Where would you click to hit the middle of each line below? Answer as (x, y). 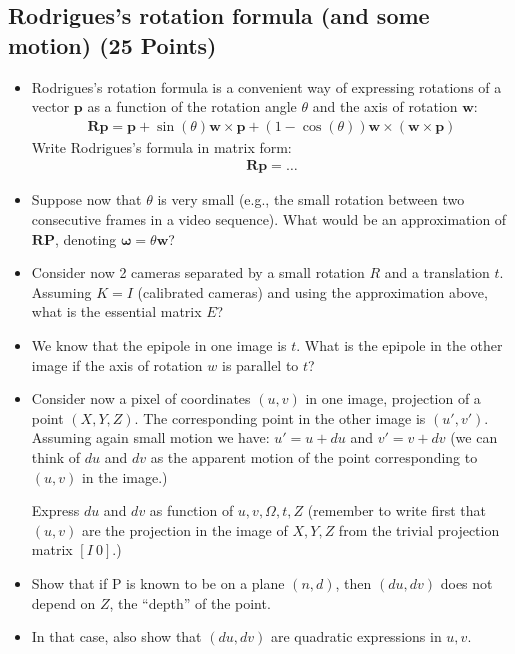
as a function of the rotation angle (192, 106)
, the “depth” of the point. (190, 602)
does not (466, 582)
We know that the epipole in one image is (159, 345)
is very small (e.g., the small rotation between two (311, 199)
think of (56, 456)
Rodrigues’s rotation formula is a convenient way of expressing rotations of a (266, 86)
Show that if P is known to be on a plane (158, 582)
